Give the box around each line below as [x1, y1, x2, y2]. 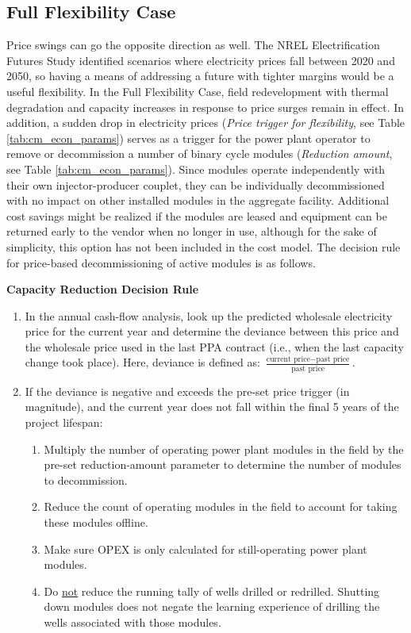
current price [266, 355, 310, 364]
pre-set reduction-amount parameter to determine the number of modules [44, 456, 401, 473]
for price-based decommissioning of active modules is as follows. [6, 254, 316, 270]
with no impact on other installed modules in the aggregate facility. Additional [6, 192, 390, 209]
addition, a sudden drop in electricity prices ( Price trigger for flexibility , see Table [6, 114, 405, 131]
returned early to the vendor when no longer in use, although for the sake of [6, 223, 377, 240]
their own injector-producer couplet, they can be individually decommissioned [6, 176, 385, 193]
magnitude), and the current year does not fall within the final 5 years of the [25, 398, 399, 415]
